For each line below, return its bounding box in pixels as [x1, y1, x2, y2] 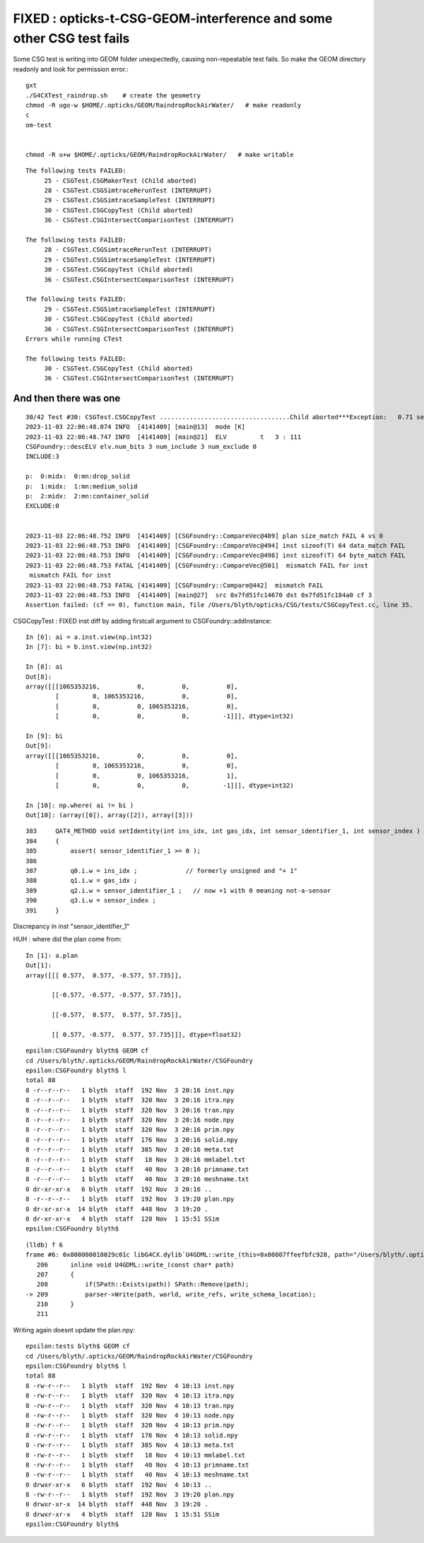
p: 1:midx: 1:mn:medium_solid [25, 482, 138, 491]
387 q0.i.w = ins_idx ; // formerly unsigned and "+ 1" [25, 867, 298, 875]
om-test [25, 121, 52, 129]
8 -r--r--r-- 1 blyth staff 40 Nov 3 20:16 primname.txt [25, 1165, 249, 1173]
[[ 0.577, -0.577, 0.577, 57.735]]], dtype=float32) [52, 1031, 242, 1038]
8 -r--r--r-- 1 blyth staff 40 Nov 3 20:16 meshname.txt [25, 1175, 249, 1183]
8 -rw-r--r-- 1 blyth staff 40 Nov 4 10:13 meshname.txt [25, 1471, 249, 1479]
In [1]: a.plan [25, 951, 78, 959]
